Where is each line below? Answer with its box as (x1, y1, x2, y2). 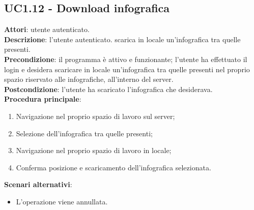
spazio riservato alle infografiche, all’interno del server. (4, 74, 174, 84)
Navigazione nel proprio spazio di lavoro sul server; (16, 110, 175, 121)
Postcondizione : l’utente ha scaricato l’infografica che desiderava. (4, 83, 213, 94)
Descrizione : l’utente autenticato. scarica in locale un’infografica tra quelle (4, 34, 241, 44)
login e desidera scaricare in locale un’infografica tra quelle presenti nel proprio (4, 64, 250, 74)
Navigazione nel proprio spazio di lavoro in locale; (16, 145, 172, 156)
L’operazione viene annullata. (16, 196, 108, 206)
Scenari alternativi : (4, 179, 72, 190)
